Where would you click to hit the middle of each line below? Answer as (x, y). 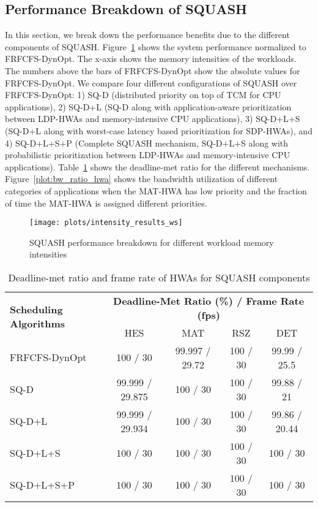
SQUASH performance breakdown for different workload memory (152, 242)
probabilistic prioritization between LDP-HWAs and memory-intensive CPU (148, 155)
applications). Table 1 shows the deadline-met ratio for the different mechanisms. (157, 166)
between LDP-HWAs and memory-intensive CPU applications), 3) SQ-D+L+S (153, 119)
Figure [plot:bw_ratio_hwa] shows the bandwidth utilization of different (142, 179)
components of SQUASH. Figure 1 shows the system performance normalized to (156, 46)
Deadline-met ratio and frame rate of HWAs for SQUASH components (159, 277)
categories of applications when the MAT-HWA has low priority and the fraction (156, 190)
